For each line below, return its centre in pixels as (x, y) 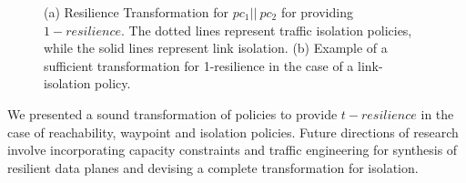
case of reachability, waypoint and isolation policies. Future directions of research (233, 132)
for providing (317, 12)
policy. (113, 83)
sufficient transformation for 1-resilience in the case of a (199, 65)
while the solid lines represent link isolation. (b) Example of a (216, 48)
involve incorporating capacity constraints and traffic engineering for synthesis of (233, 150)
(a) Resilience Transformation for (137, 12)
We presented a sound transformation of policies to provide (172, 113)
